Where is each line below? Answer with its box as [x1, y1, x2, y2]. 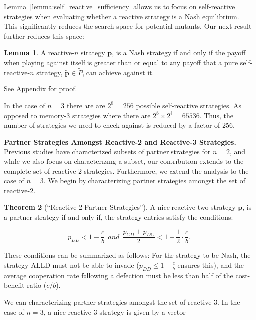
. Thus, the [199, 110, 233, 120]
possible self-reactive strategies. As [136, 100, 242, 110]
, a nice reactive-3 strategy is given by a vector [43, 306, 186, 317]
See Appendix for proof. [4, 83, 77, 94]
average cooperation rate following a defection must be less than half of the [4, 270, 233, 280]
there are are [66, 100, 105, 110]
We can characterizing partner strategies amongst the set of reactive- [4, 296, 214, 307]
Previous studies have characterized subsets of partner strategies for [4, 146, 211, 157]
